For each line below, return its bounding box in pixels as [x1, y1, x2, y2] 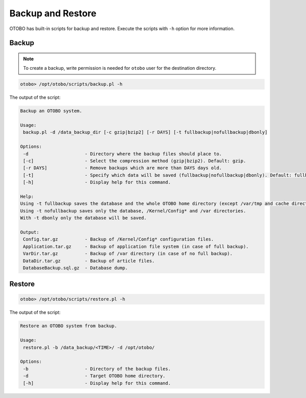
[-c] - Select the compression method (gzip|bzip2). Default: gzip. [23, 158, 246, 164]
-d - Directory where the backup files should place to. [23, 151, 222, 156]
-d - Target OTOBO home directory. [23, 373, 166, 379]
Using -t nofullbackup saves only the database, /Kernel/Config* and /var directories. [20, 208, 246, 214]
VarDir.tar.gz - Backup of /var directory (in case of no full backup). [23, 251, 233, 257]
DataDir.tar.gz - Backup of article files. [23, 258, 155, 263]
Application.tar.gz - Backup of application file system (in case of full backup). [23, 244, 249, 249]
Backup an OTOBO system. [20, 108, 83, 114]
